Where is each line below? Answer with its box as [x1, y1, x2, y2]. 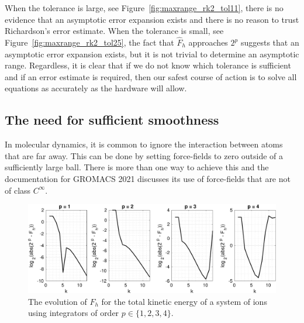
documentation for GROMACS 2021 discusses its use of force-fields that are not [5, 172, 291, 184]
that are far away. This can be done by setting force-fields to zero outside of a [5, 149, 284, 161]
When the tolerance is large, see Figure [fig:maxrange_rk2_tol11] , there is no [5, 2, 284, 13]
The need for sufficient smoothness [5, 111, 219, 129]
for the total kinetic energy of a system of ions [101, 295, 267, 307]
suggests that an [240, 36, 299, 48]
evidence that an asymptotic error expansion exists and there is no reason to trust [5, 13, 299, 25]
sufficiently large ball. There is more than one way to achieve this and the [5, 161, 269, 173]
